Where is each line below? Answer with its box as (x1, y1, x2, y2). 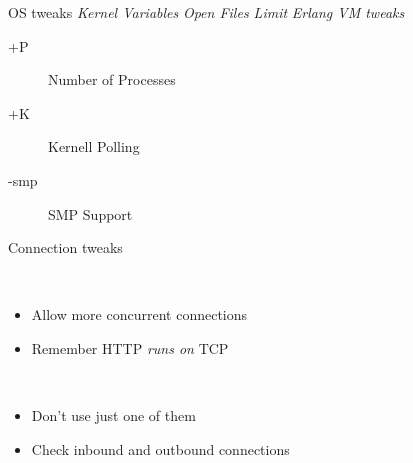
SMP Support (48, 203, 133, 224)
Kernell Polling (48, 136, 140, 157)
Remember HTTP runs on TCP (31, 337, 229, 358)
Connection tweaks (8, 237, 123, 258)
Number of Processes (48, 69, 176, 90)
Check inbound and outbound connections (31, 438, 290, 459)
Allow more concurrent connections (31, 304, 248, 325)
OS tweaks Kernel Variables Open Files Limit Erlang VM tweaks (8, 2, 405, 22)
